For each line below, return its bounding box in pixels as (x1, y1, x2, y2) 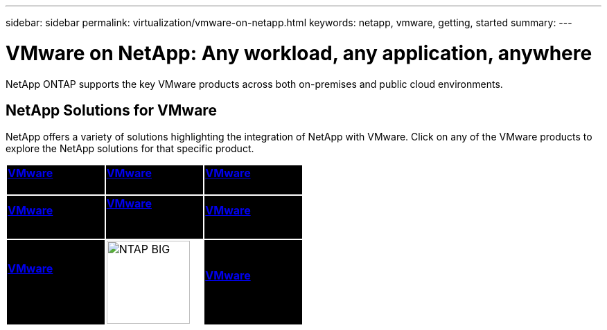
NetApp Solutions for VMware (6, 101, 217, 119)
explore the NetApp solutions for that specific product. (6, 143, 254, 155)
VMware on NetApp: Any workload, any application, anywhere (6, 41, 592, 65)
